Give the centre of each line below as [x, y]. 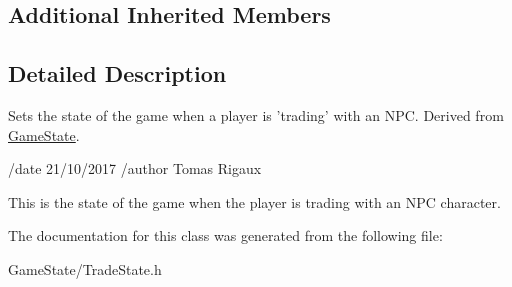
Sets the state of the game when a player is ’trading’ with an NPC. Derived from [256, 114]
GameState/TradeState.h [85, 268]
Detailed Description [117, 73]
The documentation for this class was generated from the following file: [225, 235]
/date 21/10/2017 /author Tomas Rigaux [135, 168]
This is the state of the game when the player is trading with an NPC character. [254, 201]
